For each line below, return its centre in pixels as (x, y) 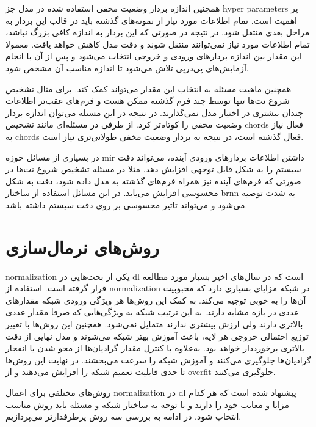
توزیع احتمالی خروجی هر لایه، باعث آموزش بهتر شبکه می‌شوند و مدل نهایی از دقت (157, 336)
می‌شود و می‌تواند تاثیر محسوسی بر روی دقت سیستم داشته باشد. (127, 204)
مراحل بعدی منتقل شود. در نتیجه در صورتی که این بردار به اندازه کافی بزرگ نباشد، (158, 32)
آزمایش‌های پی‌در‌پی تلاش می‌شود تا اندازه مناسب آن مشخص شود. (127, 68)
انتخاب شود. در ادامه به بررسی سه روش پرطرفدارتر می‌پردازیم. (124, 416)
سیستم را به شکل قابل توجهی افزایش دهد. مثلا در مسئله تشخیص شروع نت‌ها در (153, 169)
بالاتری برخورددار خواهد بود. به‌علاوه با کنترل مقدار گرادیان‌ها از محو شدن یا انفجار (155, 348)
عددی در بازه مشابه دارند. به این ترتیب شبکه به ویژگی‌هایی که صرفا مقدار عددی (153, 312)
